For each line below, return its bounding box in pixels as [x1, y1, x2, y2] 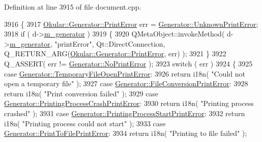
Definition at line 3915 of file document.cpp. [4, 2, 141, 12]
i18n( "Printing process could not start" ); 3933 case [4, 118, 166, 128]
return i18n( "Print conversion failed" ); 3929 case [4, 88, 159, 98]
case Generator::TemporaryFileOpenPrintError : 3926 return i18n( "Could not [4, 68, 245, 79]
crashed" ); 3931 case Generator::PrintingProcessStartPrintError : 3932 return [4, 108, 245, 118]
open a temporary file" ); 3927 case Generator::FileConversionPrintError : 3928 [4, 78, 248, 89]
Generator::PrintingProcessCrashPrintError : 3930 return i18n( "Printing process [4, 98, 254, 109]
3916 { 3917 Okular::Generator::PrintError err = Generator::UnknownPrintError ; [4, 18, 258, 29]
